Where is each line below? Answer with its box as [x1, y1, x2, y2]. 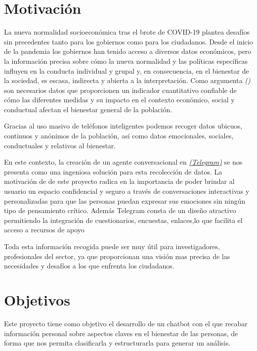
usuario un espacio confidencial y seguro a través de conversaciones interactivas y [4, 186, 250, 196]
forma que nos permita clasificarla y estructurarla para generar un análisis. [4, 338, 231, 348]
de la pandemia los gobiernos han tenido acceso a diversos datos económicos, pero [4, 46, 252, 56]
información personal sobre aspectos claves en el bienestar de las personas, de [4, 328, 238, 338]
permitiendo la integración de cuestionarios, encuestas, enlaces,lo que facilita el [4, 215, 243, 225]
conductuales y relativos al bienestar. [4, 140, 116, 150]
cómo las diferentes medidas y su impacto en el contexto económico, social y [4, 94, 235, 105]
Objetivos [4, 289, 70, 309]
